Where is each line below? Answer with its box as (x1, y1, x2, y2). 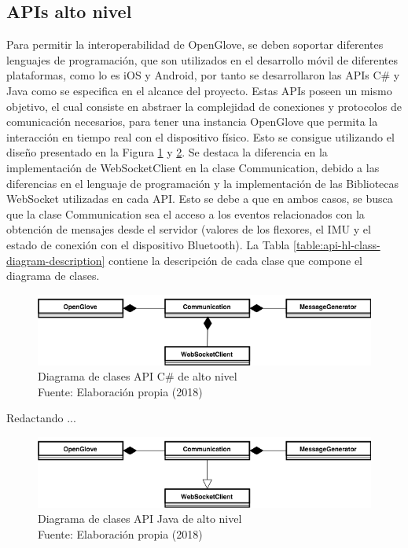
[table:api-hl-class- (293, 236, 380, 252)
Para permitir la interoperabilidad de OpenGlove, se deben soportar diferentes (6, 36, 384, 53)
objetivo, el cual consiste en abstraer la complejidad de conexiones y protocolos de (6, 97, 402, 114)
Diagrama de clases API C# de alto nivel (38, 368, 237, 384)
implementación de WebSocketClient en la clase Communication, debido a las (6, 159, 380, 175)
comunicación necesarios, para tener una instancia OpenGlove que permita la (6, 113, 378, 130)
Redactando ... (6, 410, 76, 426)
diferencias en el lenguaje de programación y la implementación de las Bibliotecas (6, 175, 399, 191)
